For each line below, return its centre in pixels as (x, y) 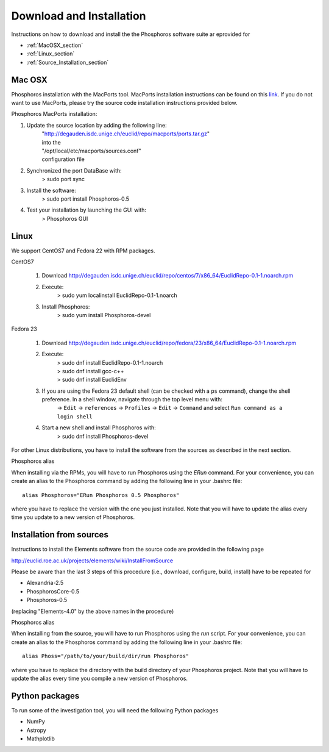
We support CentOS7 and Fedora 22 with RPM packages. (83, 251)
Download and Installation (79, 16)
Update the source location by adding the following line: (97, 125)
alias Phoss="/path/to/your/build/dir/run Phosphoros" (106, 656)
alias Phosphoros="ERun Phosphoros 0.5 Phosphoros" (101, 495)
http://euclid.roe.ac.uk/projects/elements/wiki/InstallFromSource (92, 560)
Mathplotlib (41, 739)
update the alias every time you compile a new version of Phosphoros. (100, 678)
